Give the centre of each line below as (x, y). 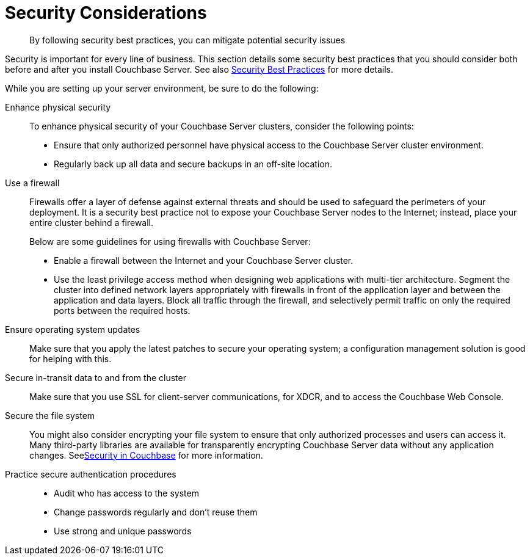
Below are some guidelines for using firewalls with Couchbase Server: (170, 241)
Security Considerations (106, 13)
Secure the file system (50, 415)
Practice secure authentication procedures (91, 474)
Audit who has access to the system (126, 493)
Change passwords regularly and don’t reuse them (156, 512)
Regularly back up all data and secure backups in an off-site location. (193, 164)
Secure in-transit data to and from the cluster (96, 377)
